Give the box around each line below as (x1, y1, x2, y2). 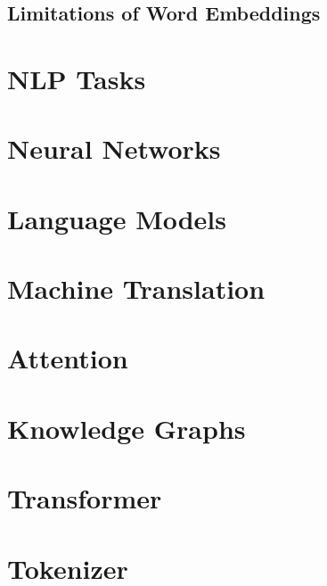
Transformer (7, 480, 162, 516)
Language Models (7, 200, 227, 236)
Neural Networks (7, 130, 221, 167)
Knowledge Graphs (7, 409, 246, 446)
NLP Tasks (7, 60, 146, 96)
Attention (7, 340, 128, 376)
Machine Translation (7, 270, 266, 307)
